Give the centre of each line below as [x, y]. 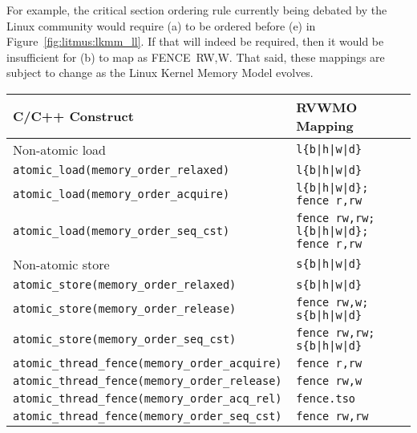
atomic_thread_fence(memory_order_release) [148, 380]
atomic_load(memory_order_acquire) [121, 194]
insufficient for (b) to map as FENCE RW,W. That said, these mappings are [196, 57]
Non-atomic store [61, 264]
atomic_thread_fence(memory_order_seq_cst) [148, 416]
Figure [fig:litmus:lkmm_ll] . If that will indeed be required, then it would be [195, 41]
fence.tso [326, 398]
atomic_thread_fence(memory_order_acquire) [148, 363]
